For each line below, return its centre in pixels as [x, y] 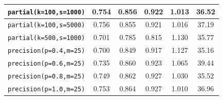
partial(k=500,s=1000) [47, 38]
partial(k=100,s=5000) [47, 25]
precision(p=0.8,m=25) [47, 77]
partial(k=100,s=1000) [47, 12]
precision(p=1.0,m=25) [47, 89]
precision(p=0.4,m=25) [47, 51]
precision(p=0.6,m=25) [47, 64]
